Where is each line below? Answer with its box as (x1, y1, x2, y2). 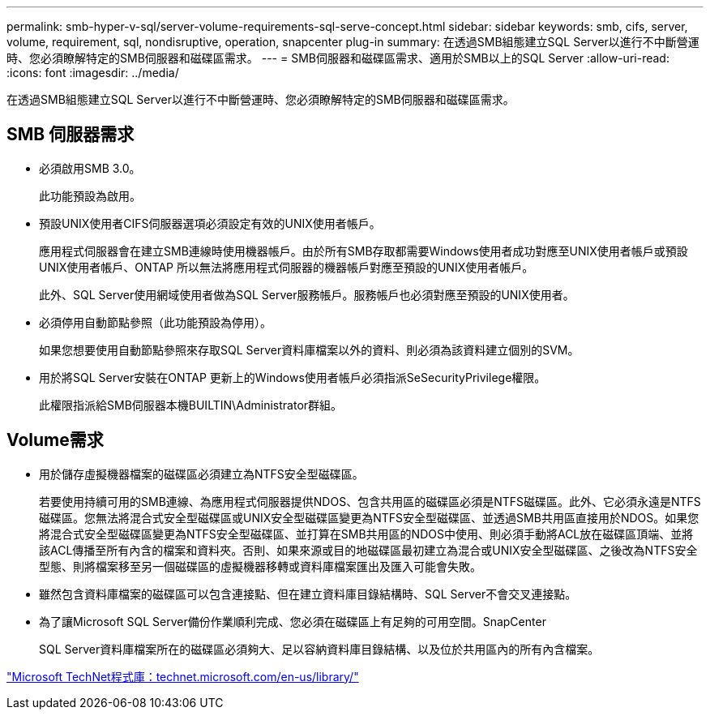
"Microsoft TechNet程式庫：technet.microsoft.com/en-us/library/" (6, 669, 359, 684)
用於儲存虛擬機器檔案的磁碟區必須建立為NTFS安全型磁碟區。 (39, 466, 364, 481)
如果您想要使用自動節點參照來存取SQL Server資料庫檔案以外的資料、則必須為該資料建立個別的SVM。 (39, 342, 580, 357)
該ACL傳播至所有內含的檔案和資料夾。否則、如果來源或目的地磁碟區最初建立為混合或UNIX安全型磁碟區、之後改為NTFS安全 (39, 542, 698, 557)
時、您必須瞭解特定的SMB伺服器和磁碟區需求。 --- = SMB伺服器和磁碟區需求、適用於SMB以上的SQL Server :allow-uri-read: (6, 51, 669, 65)
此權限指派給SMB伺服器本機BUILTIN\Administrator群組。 (39, 397, 343, 412)
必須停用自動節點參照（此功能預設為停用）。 (39, 315, 272, 329)
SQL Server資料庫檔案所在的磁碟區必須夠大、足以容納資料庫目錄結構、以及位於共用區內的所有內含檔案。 (39, 641, 600, 656)
